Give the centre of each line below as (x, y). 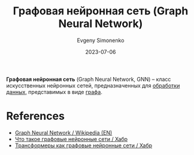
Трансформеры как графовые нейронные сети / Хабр (84, 145)
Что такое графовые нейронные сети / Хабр (71, 139)
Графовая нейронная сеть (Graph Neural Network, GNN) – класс (89, 79)
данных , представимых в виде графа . (54, 92)
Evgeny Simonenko (101, 40)
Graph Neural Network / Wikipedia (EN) (63, 132)
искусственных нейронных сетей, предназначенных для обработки (93, 86)
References (35, 116)
